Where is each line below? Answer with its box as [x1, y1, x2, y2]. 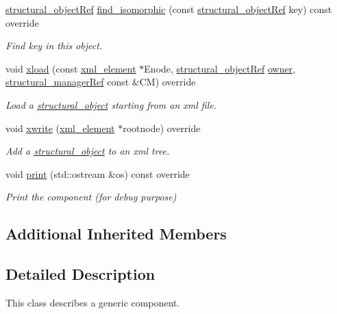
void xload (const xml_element [5, 61, 136, 75]
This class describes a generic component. [5, 295, 180, 309]
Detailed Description [5, 263, 155, 285]
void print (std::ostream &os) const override [5, 166, 190, 181]
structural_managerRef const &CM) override [5, 75, 196, 89]
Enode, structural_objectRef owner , [144, 61, 296, 75]
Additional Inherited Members [5, 223, 227, 244]
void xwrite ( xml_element [5, 120, 115, 135]
